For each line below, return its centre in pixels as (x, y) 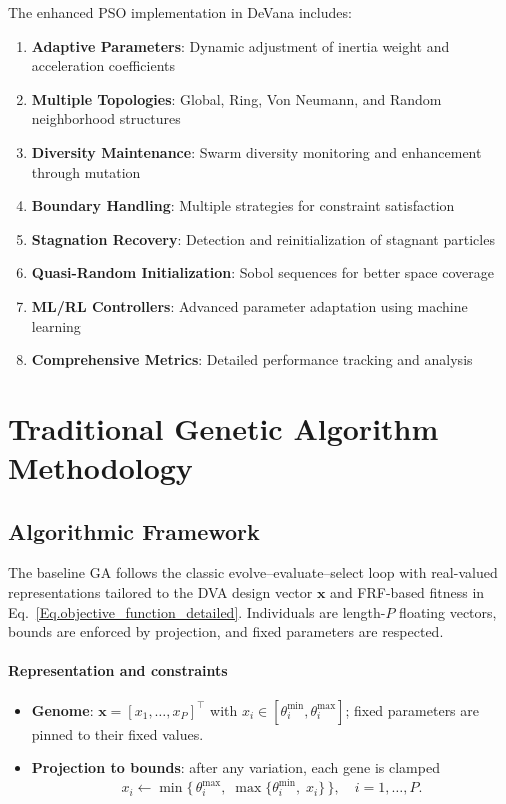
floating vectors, (448, 611)
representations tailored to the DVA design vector (160, 592)
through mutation (86, 171)
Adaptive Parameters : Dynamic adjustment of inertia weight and (240, 45)
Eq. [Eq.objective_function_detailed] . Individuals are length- (197, 611)
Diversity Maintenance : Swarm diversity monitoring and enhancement (256, 151)
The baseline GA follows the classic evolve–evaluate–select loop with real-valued (253, 572)
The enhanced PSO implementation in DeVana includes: (180, 12)
